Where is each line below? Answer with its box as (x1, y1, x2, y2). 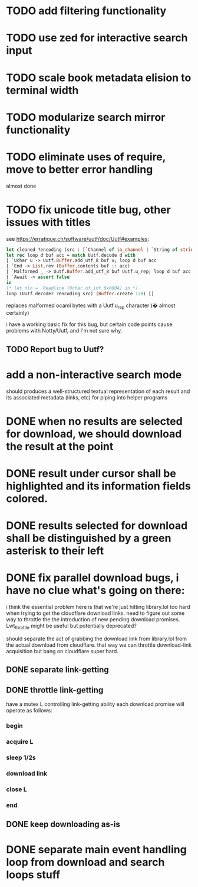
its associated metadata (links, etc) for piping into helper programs (6, 393, 168, 401)
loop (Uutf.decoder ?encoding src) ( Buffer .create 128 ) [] (6, 291, 154, 296)
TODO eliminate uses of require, (6, 150, 166, 163)
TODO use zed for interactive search (6, 31, 188, 45)
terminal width (6, 83, 79, 97)
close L (6, 785, 28, 794)
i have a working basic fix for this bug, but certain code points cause (6, 321, 173, 328)
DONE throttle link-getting (6, 685, 104, 695)
